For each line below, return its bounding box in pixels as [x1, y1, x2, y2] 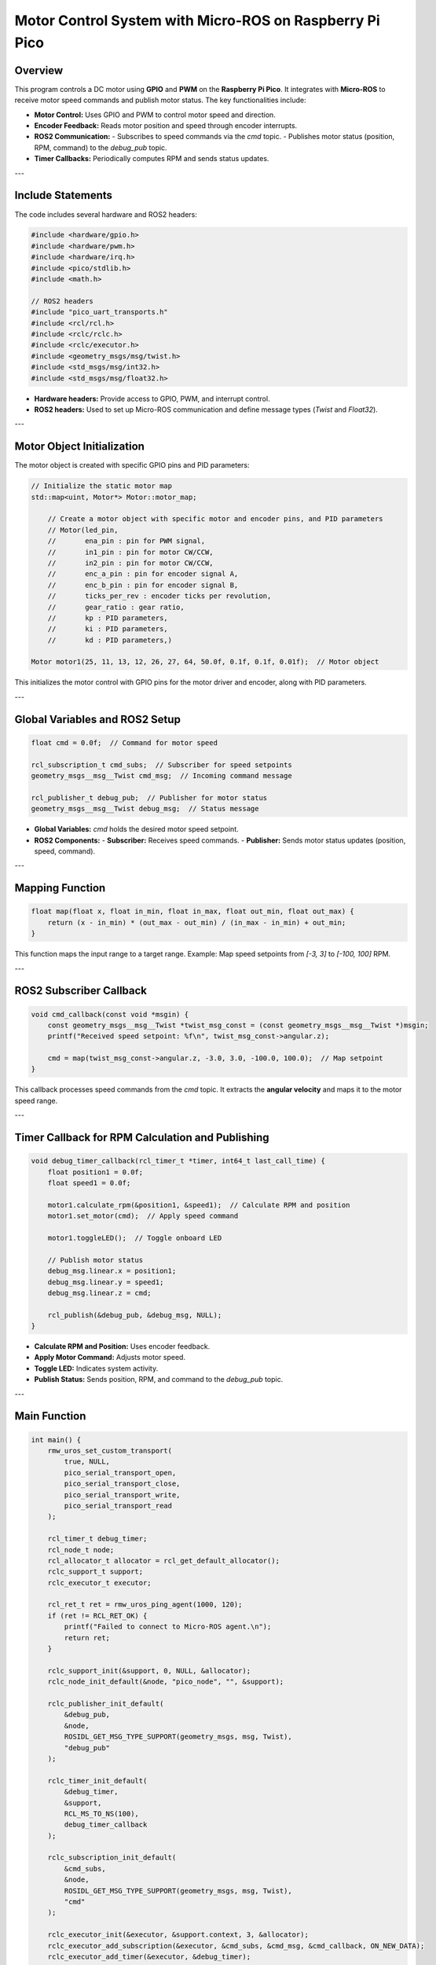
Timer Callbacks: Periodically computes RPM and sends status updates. [34, 154, 269, 163]
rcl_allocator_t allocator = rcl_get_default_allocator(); [47, 1556, 280, 1565]
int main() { [31, 1435, 82, 1444]
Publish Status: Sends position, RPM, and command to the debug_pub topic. [34, 1375, 284, 1384]
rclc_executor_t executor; [47, 1578, 152, 1587]
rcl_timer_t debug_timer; [47, 1534, 148, 1544]
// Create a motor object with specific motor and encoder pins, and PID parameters [47, 515, 384, 523]
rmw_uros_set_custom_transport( [47, 1446, 173, 1456]
